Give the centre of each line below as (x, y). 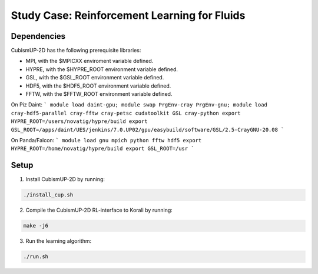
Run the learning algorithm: (59, 241)
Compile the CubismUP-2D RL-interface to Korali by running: (99, 210)
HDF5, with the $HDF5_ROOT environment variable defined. (98, 86)
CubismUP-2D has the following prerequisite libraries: (76, 51)
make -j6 (36, 226)
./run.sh (36, 257)
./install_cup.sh (48, 195)
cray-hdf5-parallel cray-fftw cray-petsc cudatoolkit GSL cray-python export (126, 113)
